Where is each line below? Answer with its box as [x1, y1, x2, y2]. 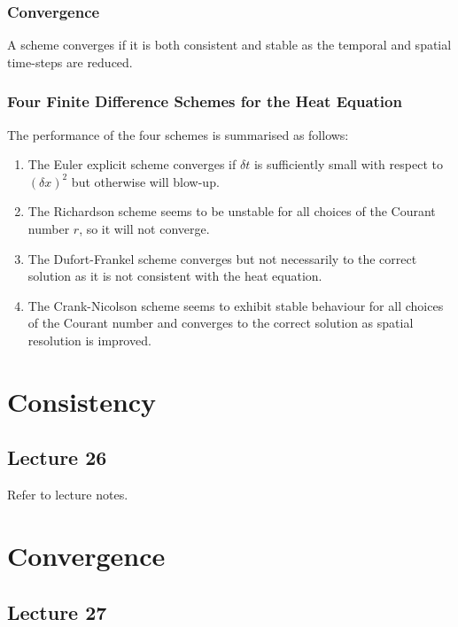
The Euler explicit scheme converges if [27, 155, 237, 174]
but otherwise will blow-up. [71, 172, 220, 190]
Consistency [7, 383, 157, 419]
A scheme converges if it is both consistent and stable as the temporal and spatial [7, 35, 452, 54]
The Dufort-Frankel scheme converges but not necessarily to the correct [27, 249, 417, 267]
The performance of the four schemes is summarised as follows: [7, 125, 349, 143]
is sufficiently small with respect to [253, 155, 443, 174]
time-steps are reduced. [7, 52, 133, 71]
